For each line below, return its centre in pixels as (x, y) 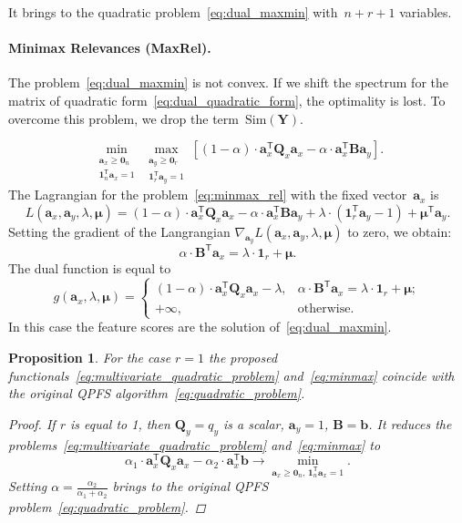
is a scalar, (254, 423)
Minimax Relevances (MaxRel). (110, 48)
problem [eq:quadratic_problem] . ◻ (107, 506)
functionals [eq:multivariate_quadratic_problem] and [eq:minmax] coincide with (231, 375)
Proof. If (32, 423)
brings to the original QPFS (190, 486)
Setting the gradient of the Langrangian (119, 231)
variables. (426, 12)
